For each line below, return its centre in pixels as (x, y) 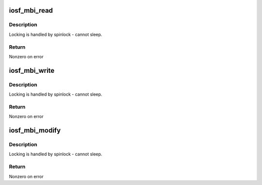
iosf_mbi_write (32, 70)
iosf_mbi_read (31, 10)
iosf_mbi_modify (35, 130)
